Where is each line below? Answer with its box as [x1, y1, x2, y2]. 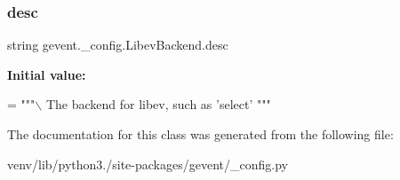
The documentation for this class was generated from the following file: [7, 125, 394, 143]
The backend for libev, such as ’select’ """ [45, 95, 271, 113]
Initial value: [7, 65, 86, 83]
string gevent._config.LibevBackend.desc [7, 35, 228, 54]
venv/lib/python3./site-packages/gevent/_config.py [7, 154, 288, 173]
